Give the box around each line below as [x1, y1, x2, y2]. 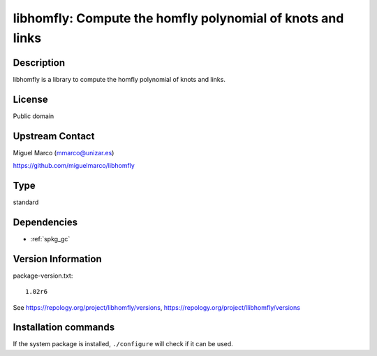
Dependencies [13, 216, 78, 228]
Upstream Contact [13, 130, 95, 142]
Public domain [13, 112, 54, 120]
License [13, 93, 48, 105]
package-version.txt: [13, 271, 73, 280]
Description [13, 57, 66, 69]
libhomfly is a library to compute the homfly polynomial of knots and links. [13, 75, 226, 83]
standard [13, 198, 39, 206]
